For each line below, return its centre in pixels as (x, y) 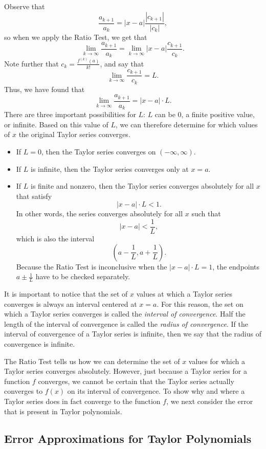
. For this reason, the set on (200, 304)
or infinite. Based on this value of (56, 124)
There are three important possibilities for (70, 114)
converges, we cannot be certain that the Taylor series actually (136, 381)
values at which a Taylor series (184, 293)
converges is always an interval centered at (71, 304)
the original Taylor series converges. (74, 134)
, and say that (122, 63)
